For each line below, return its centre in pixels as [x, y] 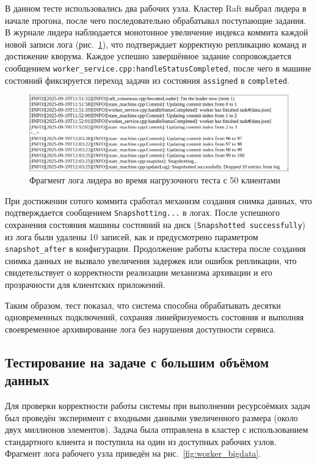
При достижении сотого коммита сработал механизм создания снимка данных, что [158, 200]
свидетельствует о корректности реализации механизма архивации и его [139, 272]
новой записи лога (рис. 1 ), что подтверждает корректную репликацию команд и [156, 44]
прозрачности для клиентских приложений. [85, 284]
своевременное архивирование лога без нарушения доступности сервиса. [140, 329]
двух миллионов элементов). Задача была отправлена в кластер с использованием [157, 429]
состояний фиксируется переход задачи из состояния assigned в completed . [147, 80]
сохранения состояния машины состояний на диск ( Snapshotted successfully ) [155, 224]
